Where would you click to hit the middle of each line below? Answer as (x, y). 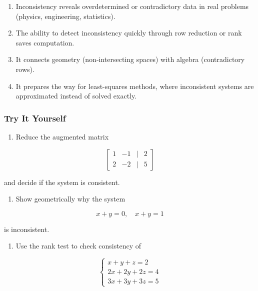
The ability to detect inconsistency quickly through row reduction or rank (129, 33)
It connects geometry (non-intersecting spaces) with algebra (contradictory (130, 59)
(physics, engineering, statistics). (65, 16)
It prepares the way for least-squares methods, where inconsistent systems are (135, 86)
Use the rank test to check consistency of (78, 246)
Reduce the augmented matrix (62, 136)
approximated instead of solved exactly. (76, 96)
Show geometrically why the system (70, 199)
